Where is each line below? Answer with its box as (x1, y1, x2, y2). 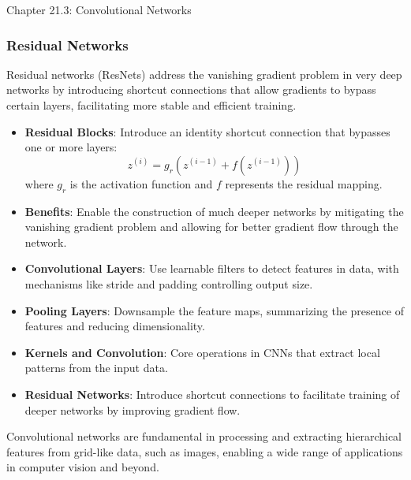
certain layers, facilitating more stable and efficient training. (6, 97, 297, 113)
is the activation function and (69, 175, 213, 192)
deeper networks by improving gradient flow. (24, 401, 241, 418)
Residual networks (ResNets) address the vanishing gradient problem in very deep (6, 65, 402, 82)
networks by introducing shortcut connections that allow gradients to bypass (6, 81, 376, 98)
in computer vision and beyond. (6, 459, 159, 475)
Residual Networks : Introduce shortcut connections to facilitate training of (24, 385, 400, 402)
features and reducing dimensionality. (24, 318, 205, 334)
